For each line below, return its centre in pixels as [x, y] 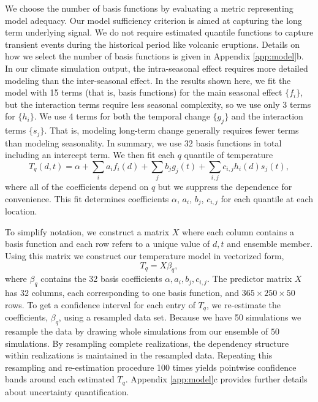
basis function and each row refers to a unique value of [108, 244]
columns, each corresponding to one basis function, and [135, 293]
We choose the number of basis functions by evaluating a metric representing [149, 8]
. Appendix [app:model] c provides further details [216, 379]
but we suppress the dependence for [225, 187]
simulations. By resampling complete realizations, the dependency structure [147, 343]
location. [21, 211]
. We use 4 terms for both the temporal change [122, 116]
